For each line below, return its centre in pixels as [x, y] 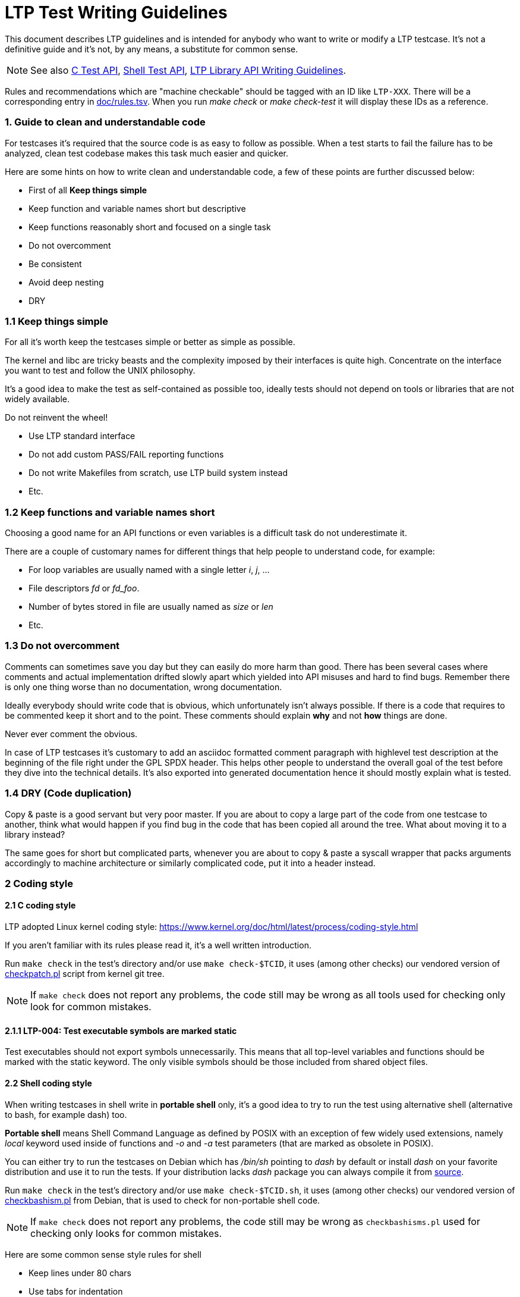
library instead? [35, 834]
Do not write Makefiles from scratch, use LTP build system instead [158, 473]
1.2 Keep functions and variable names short [110, 512]
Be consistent [55, 264]
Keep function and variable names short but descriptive [137, 208]
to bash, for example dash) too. [66, 1114]
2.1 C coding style [40, 906]
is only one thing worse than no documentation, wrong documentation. [144, 687]
